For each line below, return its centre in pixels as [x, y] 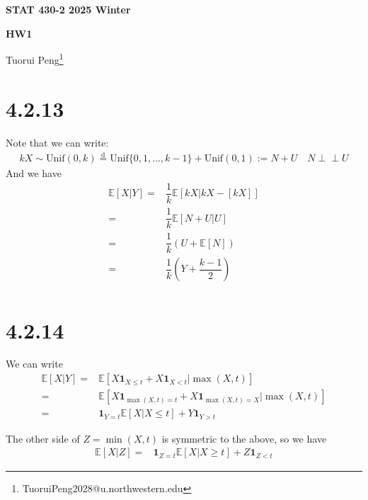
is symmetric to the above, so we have [244, 438]
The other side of [43, 438]
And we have [34, 173]
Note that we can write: [57, 142]
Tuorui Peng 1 [35, 58]
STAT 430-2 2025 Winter [68, 9]
